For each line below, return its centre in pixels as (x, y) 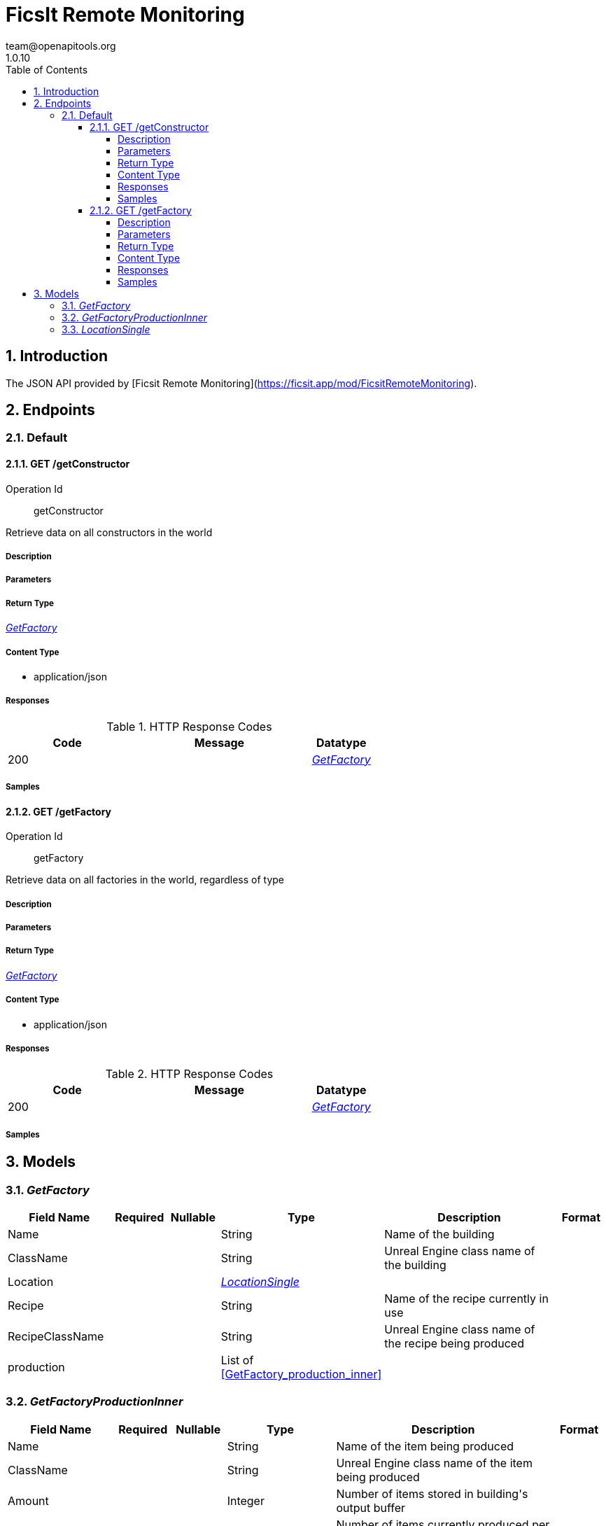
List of (237, 1360)
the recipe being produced (454, 1343)
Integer (246, 1500)
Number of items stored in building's (432, 1493)
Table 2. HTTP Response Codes (189, 1074)
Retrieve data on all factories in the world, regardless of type (145, 880)
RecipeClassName (56, 1336)
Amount (28, 1500)
